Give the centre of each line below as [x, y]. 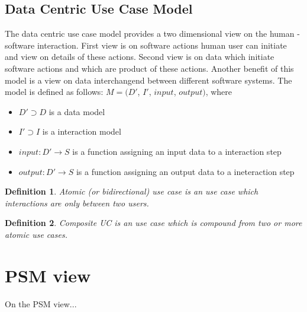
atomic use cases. [36, 234]
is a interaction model [82, 131]
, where [219, 92]
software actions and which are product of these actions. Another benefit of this [149, 68]
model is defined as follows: [54, 92]
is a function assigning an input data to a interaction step [177, 151]
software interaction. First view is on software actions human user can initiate [146, 45]
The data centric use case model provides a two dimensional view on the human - [152, 34]
